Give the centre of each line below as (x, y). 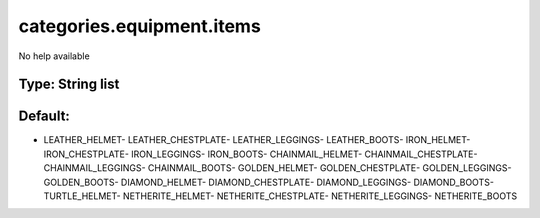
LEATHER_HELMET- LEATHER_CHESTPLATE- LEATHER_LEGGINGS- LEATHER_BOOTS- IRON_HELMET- (257, 140)
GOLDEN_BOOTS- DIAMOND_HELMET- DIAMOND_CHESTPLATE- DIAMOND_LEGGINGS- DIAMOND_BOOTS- (269, 182)
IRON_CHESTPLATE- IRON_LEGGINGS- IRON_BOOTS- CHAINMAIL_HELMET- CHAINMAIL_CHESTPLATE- (260, 154)
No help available (54, 56)
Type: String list (69, 84)
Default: (44, 116)
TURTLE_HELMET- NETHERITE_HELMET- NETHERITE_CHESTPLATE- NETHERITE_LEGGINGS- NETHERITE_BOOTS (280, 196)
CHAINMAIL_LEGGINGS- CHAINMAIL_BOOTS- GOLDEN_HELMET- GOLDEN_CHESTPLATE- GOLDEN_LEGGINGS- (277, 168)
